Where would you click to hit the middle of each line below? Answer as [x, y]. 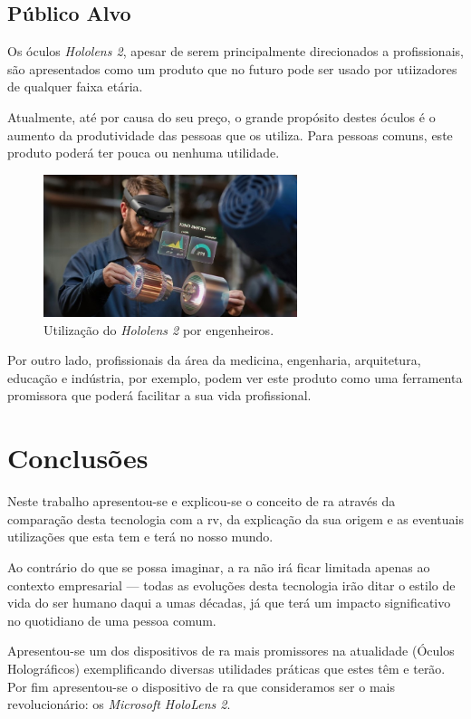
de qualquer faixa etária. [75, 86]
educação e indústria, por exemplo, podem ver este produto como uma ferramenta [235, 377]
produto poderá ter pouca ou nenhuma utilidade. [144, 153]
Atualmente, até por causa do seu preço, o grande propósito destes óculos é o [221, 116]
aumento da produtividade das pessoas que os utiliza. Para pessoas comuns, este [230, 134]
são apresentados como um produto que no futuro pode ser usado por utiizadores [232, 68]
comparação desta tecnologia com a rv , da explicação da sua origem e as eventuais [235, 518]
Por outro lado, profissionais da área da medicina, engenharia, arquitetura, [214, 360]
